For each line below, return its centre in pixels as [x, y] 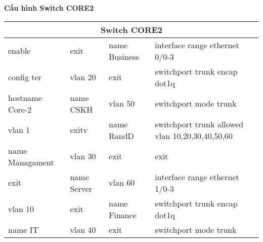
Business [124, 56]
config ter [25, 77]
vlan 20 [83, 77]
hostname [25, 97]
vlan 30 [83, 156]
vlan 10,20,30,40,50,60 [194, 135]
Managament [31, 162]
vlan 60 [122, 183]
